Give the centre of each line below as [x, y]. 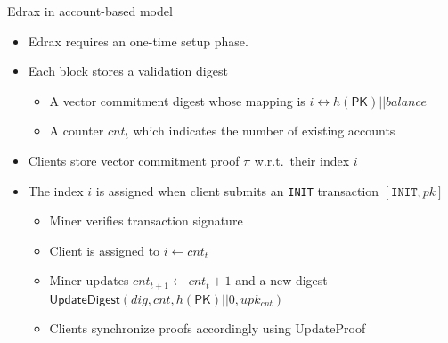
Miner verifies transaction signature [146, 220]
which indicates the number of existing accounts [264, 131]
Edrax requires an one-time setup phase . [138, 41]
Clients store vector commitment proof [134, 160]
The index [56, 190]
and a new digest [281, 280]
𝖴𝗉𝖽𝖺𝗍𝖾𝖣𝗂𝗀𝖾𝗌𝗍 [85, 300]
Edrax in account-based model [90, 11]
